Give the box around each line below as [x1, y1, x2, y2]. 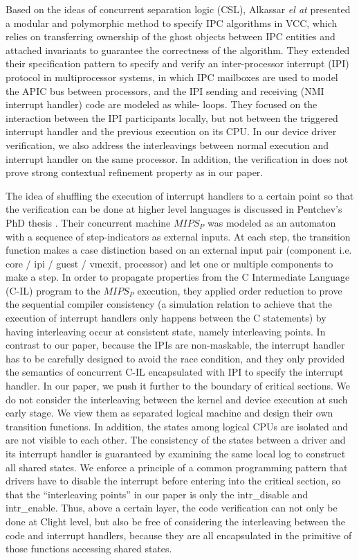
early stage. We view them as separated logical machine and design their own [6, 405, 333, 420]
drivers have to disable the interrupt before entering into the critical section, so [6, 473, 341, 488]
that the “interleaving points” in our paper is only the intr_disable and [6, 487, 309, 501]
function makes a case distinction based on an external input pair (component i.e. [6, 243, 352, 257]
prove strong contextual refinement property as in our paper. [6, 165, 264, 180]
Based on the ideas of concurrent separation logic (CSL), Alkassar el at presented [6, 2, 351, 16]
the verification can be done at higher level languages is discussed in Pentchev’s [6, 202, 342, 216]
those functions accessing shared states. [6, 541, 172, 556]
